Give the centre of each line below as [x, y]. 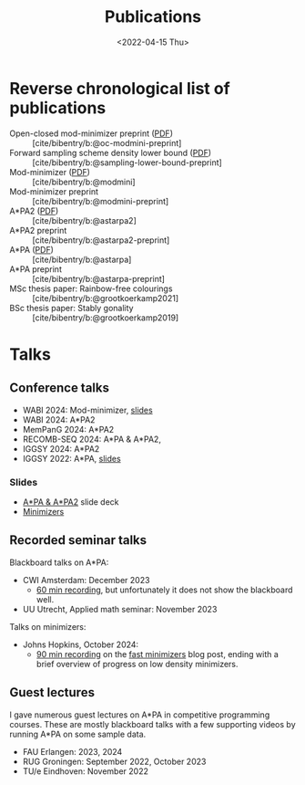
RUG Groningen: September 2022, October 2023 [114, 761]
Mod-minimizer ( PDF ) [50, 172]
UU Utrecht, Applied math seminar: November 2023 [120, 609]
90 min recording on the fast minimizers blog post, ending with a [158, 654]
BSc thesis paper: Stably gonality [71, 308]
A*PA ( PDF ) [32, 249]
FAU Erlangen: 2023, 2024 [72, 751]
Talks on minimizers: [48, 626]
